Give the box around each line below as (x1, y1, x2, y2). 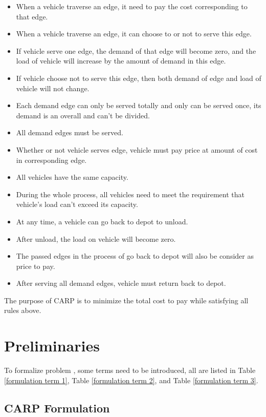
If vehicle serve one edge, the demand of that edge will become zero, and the (16, 45, 256, 56)
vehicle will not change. (16, 82, 90, 93)
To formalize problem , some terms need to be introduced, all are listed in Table (4, 365, 256, 376)
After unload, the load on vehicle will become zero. (16, 233, 176, 244)
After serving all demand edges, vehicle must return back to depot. (16, 278, 226, 288)
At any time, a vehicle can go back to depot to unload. (16, 216, 188, 226)
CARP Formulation (4, 400, 110, 415)
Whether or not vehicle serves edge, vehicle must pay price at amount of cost (16, 144, 258, 155)
